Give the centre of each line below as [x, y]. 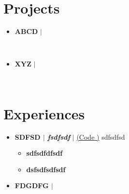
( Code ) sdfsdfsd [101, 137]
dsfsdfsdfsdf [46, 169]
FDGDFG [32, 186]
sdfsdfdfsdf [44, 153]
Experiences [44, 113]
